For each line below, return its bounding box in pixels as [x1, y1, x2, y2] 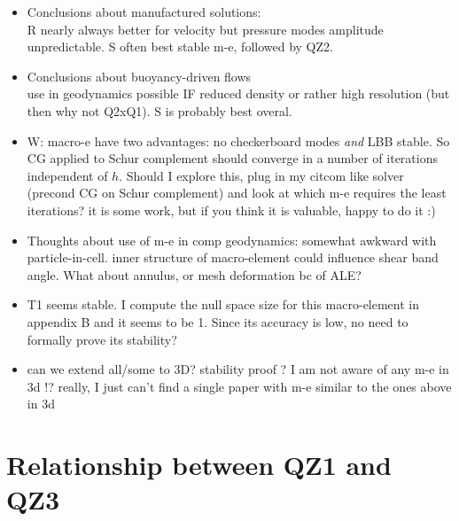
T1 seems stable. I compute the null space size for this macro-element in [27, 295, 420, 314]
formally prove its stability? [27, 330, 177, 348]
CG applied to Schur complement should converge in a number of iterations [27, 149, 438, 167]
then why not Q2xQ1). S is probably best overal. [27, 101, 292, 120]
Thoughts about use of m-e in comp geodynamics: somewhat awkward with [27, 230, 437, 249]
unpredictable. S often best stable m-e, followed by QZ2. [27, 37, 333, 56]
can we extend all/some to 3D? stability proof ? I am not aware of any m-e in [27, 360, 449, 378]
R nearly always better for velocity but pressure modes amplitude [27, 19, 384, 38]
